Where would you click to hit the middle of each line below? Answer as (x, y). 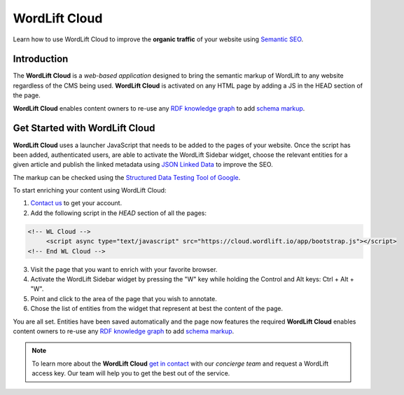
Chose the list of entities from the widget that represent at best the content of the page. (157, 309)
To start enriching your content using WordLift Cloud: (90, 190)
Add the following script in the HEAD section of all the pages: (118, 213)
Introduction (41, 59)
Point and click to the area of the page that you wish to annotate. (124, 298)
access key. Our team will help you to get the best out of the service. (131, 373)
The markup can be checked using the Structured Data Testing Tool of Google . (127, 177)
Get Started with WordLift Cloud (84, 129)
